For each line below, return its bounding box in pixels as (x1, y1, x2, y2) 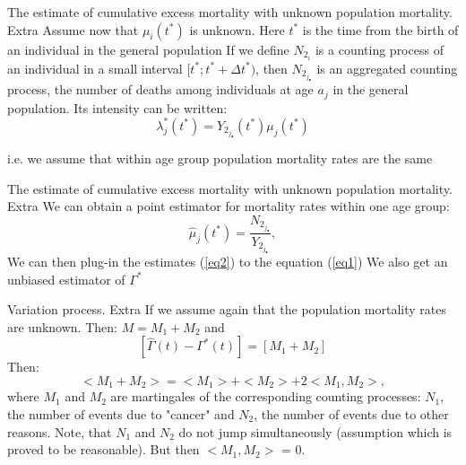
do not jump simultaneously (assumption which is (178, 422, 453, 441)
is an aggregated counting (316, 58, 458, 77)
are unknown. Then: (7, 317, 117, 336)
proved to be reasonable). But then (7, 440, 200, 459)
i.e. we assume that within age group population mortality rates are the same (7, 149, 433, 168)
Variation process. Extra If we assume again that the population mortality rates (7, 300, 447, 319)
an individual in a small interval (7, 58, 183, 77)
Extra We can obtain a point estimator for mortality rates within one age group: (7, 197, 450, 215)
